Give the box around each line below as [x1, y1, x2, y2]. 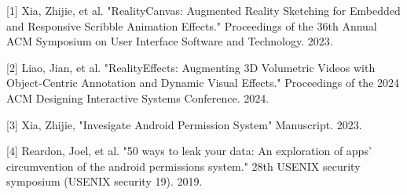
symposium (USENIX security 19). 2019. [6, 173, 203, 190]
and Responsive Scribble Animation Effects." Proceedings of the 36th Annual [6, 17, 377, 34]
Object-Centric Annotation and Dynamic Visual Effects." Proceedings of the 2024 [6, 74, 400, 91]
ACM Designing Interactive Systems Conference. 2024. [6, 89, 269, 106]
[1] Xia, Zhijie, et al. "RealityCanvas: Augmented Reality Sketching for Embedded [6, 2, 401, 18]
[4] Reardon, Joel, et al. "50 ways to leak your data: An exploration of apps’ [6, 143, 372, 159]
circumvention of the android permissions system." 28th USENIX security [6, 157, 361, 174]
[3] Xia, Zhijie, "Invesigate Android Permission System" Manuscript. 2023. [6, 116, 362, 132]
